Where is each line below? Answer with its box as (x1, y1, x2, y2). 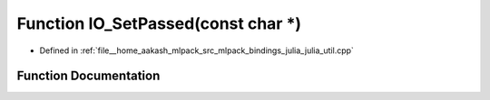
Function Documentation (16, 68, 161, 84)
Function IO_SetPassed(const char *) (16, 14, 302, 33)
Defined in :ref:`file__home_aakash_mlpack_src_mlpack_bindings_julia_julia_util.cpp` (39, 45, 354, 56)
